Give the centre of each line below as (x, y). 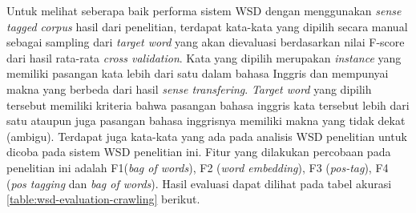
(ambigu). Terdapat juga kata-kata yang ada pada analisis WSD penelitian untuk (207, 136)
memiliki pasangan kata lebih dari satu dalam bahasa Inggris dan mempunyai (198, 73)
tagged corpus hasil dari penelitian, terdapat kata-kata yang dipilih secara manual (207, 26)
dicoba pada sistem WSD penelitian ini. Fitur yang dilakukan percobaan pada (199, 152)
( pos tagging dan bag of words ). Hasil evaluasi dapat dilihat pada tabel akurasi (199, 183)
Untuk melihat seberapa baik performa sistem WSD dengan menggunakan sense (204, 10)
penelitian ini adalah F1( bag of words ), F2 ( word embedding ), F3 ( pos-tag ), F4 (198, 167)
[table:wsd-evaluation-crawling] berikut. (103, 199)
